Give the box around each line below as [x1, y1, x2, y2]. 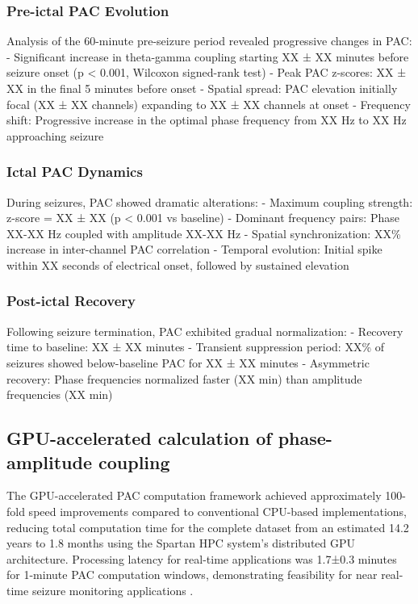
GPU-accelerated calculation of [6, 426, 272, 451]
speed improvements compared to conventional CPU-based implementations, [28, 502, 408, 519]
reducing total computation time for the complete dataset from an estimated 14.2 [6, 518, 409, 535]
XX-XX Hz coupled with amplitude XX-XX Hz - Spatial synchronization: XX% [6, 224, 401, 241]
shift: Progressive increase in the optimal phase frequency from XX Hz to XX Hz [6, 111, 407, 128]
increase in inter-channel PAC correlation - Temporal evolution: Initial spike [6, 241, 382, 258]
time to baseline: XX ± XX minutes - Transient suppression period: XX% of [6, 338, 385, 355]
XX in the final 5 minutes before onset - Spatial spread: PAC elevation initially [6, 80, 398, 96]
